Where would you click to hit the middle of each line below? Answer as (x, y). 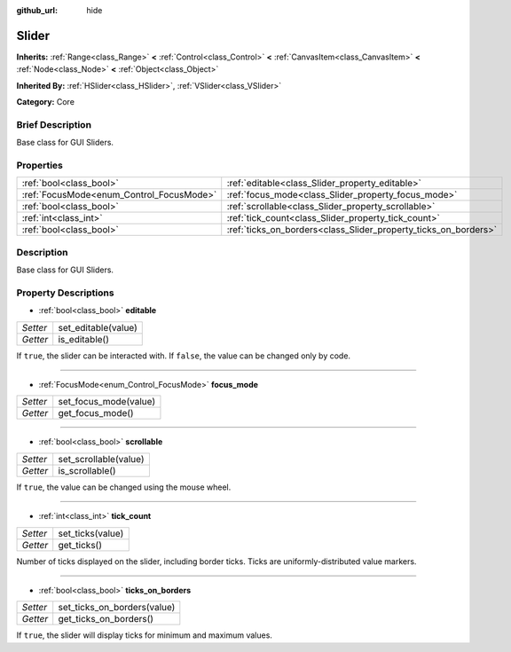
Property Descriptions (65, 293)
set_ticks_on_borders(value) (117, 608)
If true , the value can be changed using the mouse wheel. (124, 487)
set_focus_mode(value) (106, 402)
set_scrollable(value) (101, 459)
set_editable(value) (98, 327)
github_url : (37, 10)
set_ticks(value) (91, 533)
